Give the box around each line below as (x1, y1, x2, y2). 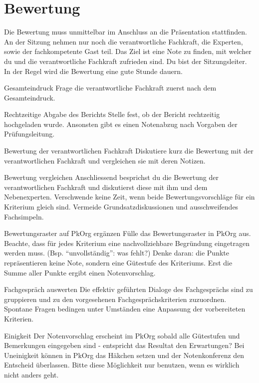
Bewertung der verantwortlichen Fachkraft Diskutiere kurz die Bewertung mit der (4, 145, 254, 156)
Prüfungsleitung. (4, 128, 55, 139)
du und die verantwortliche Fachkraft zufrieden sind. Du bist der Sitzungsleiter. (4, 55, 247, 66)
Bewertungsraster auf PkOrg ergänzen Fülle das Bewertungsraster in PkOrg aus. (4, 228, 251, 238)
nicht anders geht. (4, 369, 59, 379)
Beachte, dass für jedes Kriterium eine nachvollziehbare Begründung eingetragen (4, 237, 250, 248)
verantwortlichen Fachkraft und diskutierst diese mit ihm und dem (4, 181, 208, 192)
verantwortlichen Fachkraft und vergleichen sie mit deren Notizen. (4, 155, 206, 165)
